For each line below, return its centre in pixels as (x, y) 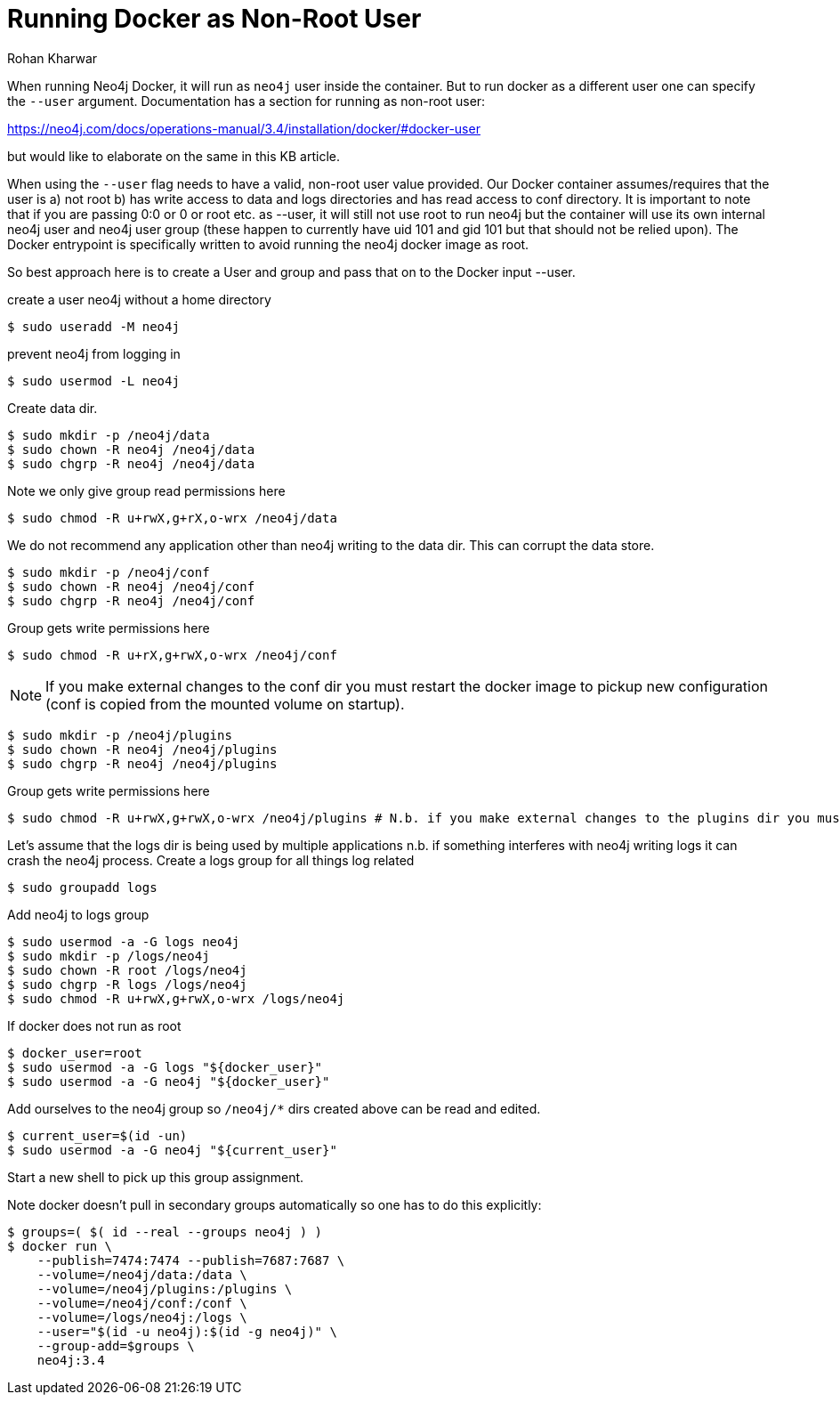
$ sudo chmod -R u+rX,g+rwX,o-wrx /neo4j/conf (172, 655)
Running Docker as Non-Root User (214, 19)
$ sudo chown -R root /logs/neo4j (127, 970)
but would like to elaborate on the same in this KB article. (174, 156)
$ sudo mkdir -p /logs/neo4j (109, 956)
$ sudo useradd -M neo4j (93, 326)
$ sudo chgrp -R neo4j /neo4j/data (131, 463)
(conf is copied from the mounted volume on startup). (225, 704)
